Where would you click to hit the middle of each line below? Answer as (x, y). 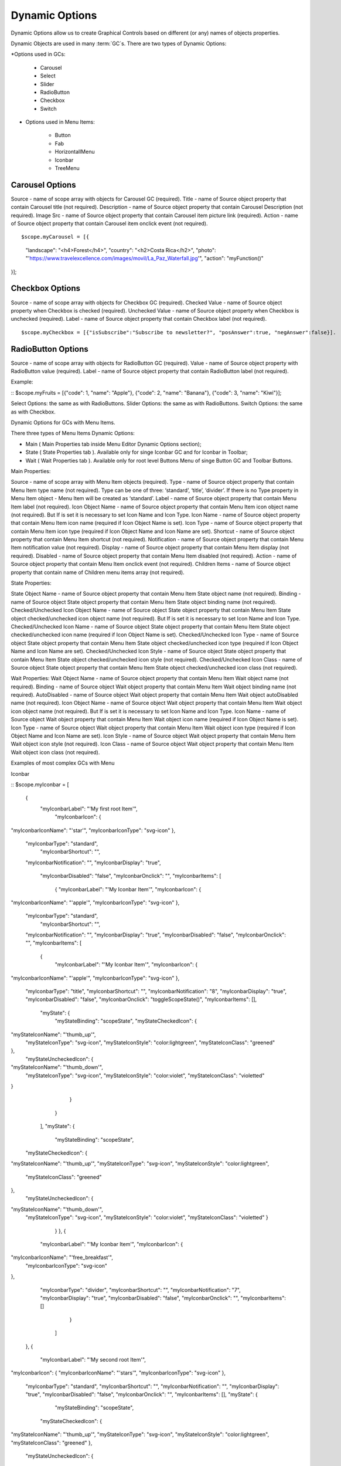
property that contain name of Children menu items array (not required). (98, 572)
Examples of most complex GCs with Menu (63, 763)
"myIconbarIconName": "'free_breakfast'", (62, 1257)
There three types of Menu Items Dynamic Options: (73, 433)
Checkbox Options (46, 288)
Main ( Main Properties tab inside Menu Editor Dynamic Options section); (113, 444)
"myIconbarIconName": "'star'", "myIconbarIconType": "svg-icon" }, (93, 830)
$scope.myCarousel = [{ (55, 237)
